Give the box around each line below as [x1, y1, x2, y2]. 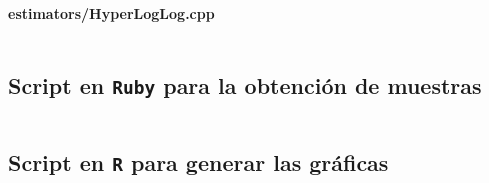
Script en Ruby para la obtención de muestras [8, 70, 482, 101]
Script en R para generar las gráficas [8, 146, 389, 177]
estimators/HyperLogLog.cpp [8, 2, 215, 23]
